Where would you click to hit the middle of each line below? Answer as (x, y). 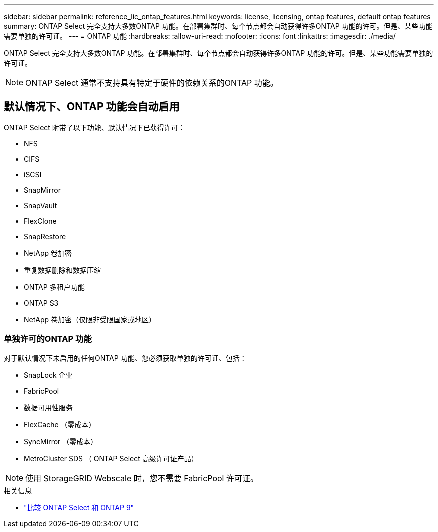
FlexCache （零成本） (60, 424)
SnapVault (41, 205)
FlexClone (40, 221)
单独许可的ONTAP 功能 (48, 339)
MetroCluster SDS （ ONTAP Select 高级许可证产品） (111, 458)
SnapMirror (42, 190)
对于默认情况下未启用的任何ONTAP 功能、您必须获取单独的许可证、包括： (125, 358)
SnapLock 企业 (48, 375)
